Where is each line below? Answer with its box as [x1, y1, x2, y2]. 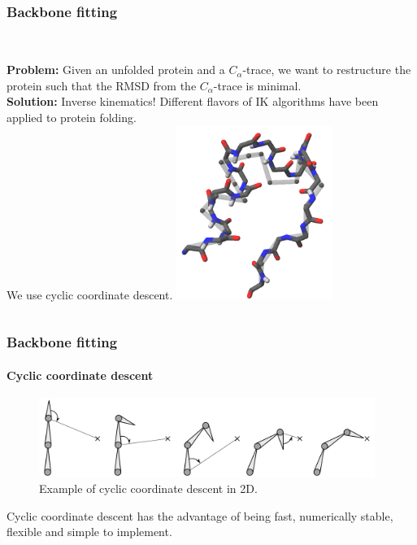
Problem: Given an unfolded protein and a [7, 61, 225, 78]
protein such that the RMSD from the [7, 76, 197, 94]
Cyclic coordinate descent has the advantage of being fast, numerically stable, [7, 507, 393, 524]
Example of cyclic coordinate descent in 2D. [39, 480, 258, 497]
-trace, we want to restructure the [242, 61, 411, 78]
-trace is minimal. [213, 76, 302, 94]
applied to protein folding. [7, 109, 137, 126]
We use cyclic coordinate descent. [7, 286, 173, 303]
